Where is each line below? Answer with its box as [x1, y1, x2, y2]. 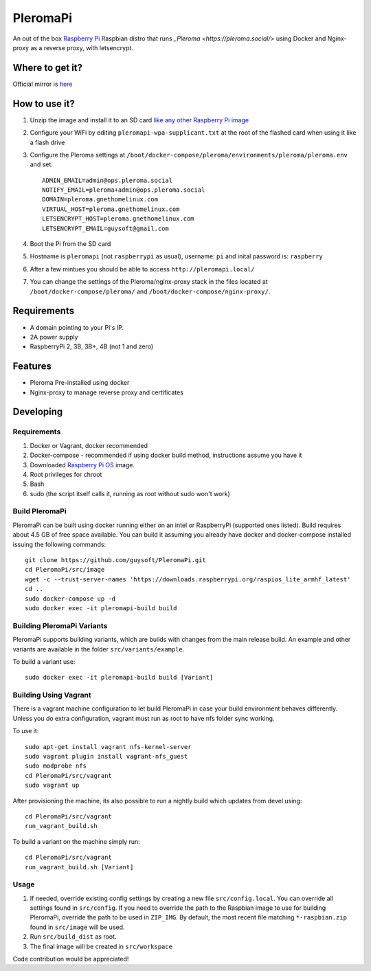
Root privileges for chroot [30, 470, 102, 478]
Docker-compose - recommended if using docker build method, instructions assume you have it [30, 451, 302, 460]
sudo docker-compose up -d [25, 594, 116, 603]
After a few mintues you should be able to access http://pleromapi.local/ [30, 265, 255, 273]
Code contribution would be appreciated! [12, 955, 129, 963]
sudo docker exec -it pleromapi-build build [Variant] [25, 673, 214, 682]
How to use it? [12, 98, 75, 109]
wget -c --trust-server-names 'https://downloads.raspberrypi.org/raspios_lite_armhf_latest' [25, 575, 351, 583]
